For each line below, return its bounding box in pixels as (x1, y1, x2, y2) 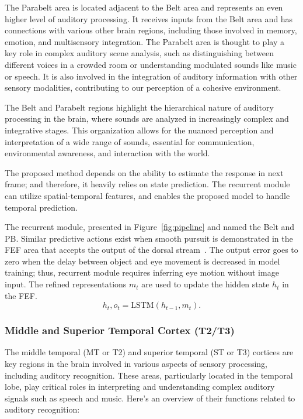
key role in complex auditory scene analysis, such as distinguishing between (5, 47, 274, 59)
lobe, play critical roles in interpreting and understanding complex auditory (5, 380, 275, 393)
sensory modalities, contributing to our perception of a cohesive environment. (5, 81, 281, 94)
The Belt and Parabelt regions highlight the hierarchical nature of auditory (5, 101, 274, 113)
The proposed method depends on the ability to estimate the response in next (5, 166, 284, 178)
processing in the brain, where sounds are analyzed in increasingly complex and (5, 112, 289, 125)
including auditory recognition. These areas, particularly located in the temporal (5, 369, 293, 381)
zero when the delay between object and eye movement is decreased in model (5, 255, 280, 267)
